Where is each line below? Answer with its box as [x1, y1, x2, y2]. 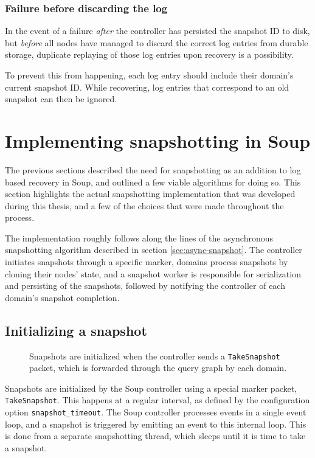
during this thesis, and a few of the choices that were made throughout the [5, 199, 284, 212]
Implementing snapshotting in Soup [5, 128, 311, 153]
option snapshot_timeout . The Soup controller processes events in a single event [5, 406, 306, 418]
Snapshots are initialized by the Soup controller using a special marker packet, [5, 381, 297, 394]
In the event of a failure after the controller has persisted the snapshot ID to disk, [5, 24, 310, 37]
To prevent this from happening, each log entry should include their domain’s [5, 69, 294, 81]
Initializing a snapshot [5, 321, 147, 339]
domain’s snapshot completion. [5, 291, 120, 304]
